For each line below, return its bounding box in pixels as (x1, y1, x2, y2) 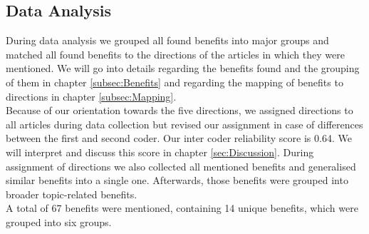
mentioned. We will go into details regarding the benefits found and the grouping (6, 61, 360, 76)
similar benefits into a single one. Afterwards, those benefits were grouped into (6, 173, 348, 188)
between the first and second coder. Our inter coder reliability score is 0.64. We (6, 131, 352, 146)
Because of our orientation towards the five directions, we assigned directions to (6, 103, 353, 118)
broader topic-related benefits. (6, 186, 137, 201)
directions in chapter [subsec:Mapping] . (6, 88, 177, 103)
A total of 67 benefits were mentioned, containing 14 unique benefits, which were (6, 200, 358, 215)
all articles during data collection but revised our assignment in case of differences (6, 116, 363, 131)
